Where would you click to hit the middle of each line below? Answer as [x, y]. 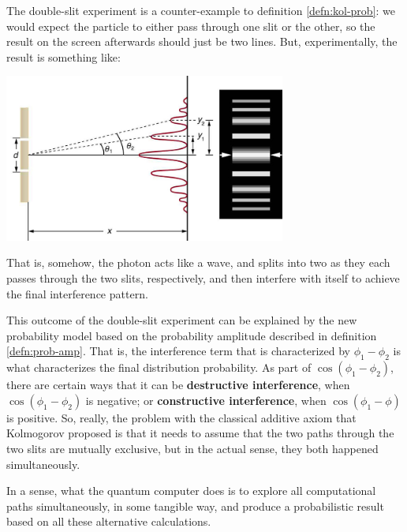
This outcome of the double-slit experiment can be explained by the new [182, 320]
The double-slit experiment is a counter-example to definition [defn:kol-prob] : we [201, 10]
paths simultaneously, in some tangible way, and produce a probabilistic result [195, 506]
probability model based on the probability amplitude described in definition [192, 335]
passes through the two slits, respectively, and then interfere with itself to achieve [203, 277]
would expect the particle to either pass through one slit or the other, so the [191, 26]
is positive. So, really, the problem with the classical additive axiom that [181, 417]
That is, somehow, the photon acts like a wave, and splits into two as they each [198, 262]
